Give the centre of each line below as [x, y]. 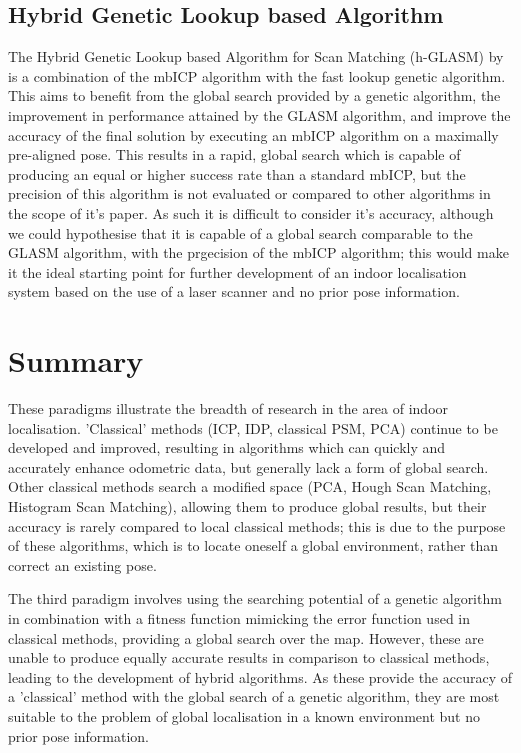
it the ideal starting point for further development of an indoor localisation [237, 271]
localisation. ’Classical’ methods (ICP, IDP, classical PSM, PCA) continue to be [253, 427]
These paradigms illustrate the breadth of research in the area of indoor [228, 408]
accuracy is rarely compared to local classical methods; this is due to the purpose [257, 525]
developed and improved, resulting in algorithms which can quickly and [227, 447]
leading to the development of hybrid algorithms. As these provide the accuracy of [260, 676]
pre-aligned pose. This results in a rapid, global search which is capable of [234, 154]
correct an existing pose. [82, 564]
